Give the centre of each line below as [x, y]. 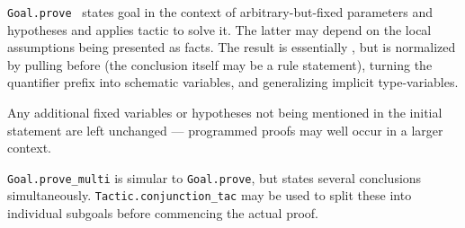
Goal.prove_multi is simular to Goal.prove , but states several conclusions [215, 177]
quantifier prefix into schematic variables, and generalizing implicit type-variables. [233, 82]
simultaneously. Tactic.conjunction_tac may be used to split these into [210, 195]
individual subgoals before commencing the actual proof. [163, 213]
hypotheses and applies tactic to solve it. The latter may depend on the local [219, 29]
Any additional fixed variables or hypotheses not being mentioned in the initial [225, 113]
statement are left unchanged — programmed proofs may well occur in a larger [225, 130]
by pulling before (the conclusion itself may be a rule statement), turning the [220, 64]
